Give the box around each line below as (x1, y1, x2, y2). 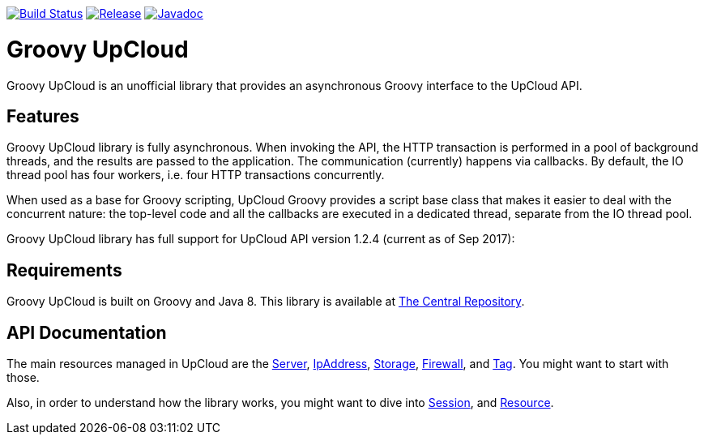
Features (6, 105, 79, 126)
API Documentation (6, 322, 167, 343)
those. (6, 370, 40, 385)
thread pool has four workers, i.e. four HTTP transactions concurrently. (6, 168, 385, 182)
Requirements (6, 259, 122, 280)
